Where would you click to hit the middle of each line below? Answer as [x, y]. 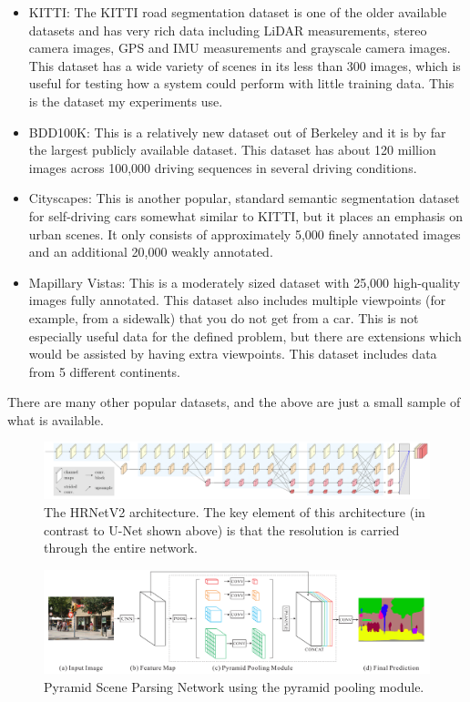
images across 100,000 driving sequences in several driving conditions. [223, 167]
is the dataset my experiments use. [126, 101]
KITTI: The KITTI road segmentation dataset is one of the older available [238, 12]
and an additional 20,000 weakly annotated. [151, 252]
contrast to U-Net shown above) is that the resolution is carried [222, 529]
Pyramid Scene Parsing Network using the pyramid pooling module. [234, 687]
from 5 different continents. [105, 371]
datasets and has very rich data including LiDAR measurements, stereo [228, 30]
